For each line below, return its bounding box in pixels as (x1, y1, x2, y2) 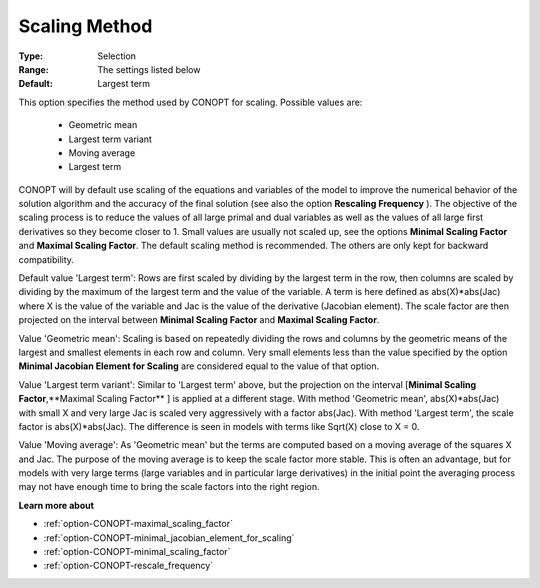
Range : (18, 63, 49, 75)
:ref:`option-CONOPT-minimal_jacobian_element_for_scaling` (43, 531, 295, 544)
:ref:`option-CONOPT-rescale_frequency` (43, 560, 214, 572)
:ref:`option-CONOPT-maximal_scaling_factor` (43, 518, 234, 530)
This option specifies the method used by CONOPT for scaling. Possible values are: (18, 96, 363, 108)
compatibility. (18, 253, 75, 265)
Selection (97, 50, 137, 62)
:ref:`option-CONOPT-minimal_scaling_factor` (43, 546, 231, 558)
